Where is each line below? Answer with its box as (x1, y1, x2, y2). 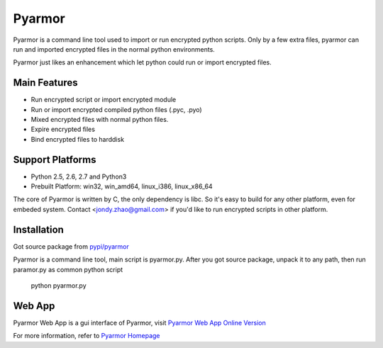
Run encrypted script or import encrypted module (30, 96, 177, 104)
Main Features (13, 77, 78, 89)
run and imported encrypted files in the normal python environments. (13, 45, 216, 53)
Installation (13, 223, 64, 235)
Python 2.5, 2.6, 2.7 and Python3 (30, 172, 127, 181)
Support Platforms (13, 153, 96, 166)
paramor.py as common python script (13, 265, 123, 274)
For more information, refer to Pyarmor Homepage (13, 332, 160, 340)
